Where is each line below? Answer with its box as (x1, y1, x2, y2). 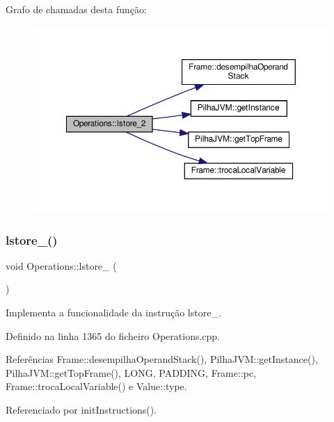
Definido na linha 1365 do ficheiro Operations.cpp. (6, 328, 221, 343)
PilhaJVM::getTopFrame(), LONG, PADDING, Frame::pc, (6, 365, 257, 380)
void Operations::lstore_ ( (6, 258, 117, 273)
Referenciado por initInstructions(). (6, 402, 157, 416)
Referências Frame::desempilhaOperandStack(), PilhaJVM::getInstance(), (6, 352, 318, 366)
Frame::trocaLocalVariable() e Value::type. (6, 379, 187, 393)
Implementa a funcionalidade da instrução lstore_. (6, 305, 221, 319)
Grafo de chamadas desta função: (6, 2, 147, 16)
